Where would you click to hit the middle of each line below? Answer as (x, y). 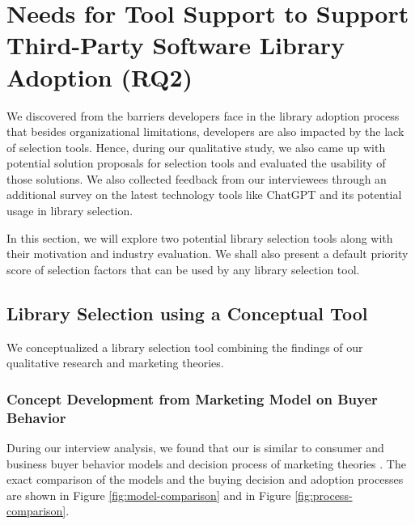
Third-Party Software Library (176, 45)
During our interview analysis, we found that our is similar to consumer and (195, 447)
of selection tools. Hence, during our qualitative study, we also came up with (196, 147)
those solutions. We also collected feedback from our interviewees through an (197, 178)
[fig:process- (324, 495)
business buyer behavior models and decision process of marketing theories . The (206, 463)
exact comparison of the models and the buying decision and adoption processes (205, 479)
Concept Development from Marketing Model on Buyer (192, 398)
